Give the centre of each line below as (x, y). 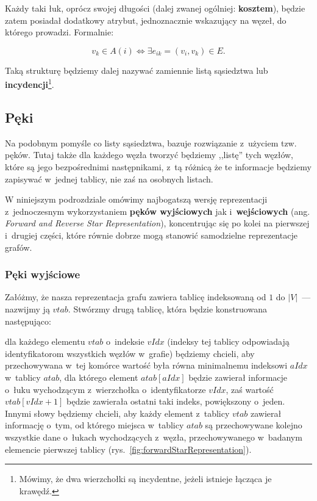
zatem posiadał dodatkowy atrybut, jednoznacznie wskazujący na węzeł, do (146, 20)
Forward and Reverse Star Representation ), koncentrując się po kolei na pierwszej (157, 223)
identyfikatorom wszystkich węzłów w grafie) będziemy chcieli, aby (130, 353)
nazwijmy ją (27, 308)
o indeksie (125, 341)
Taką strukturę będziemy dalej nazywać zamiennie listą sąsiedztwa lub (137, 70)
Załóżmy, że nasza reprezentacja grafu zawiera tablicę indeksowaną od (136, 297)
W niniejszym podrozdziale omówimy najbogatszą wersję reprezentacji (136, 199)
